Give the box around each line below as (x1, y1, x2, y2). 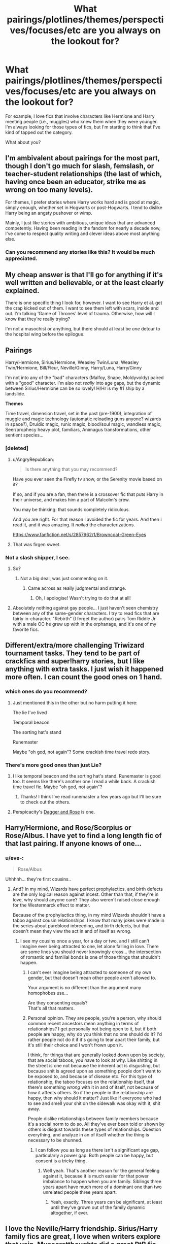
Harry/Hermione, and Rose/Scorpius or (5, 823, 131, 832)
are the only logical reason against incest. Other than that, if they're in (12, 891, 159, 897)
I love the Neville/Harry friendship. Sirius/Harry (5, 1224, 158, 1233)
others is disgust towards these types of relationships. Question (27, 1126, 161, 1132)
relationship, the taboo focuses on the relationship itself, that (27, 1079, 155, 1085)
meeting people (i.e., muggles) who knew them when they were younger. (5, 118, 158, 124)
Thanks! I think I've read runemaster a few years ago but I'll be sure (20, 793, 161, 799)
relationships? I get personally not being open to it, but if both (27, 1026, 156, 1032)
